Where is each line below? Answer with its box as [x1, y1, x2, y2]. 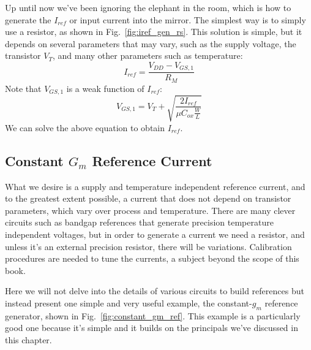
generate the [5, 13, 51, 26]
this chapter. [5, 333, 52, 346]
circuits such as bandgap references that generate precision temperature [5, 216, 274, 229]
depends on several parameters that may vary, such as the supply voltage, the [5, 37, 296, 50]
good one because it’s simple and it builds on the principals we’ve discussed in [5, 321, 298, 334]
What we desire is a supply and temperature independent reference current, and [5, 180, 305, 192]
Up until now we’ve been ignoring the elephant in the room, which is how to [5, 1, 291, 13]
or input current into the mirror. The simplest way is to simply [69, 13, 306, 26]
